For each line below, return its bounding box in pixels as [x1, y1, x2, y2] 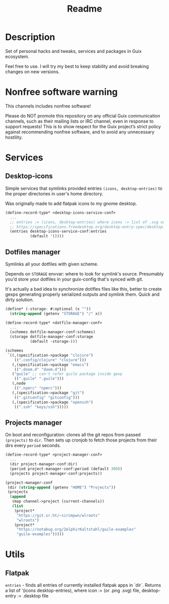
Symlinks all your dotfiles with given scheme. [5, 261, 99, 267]
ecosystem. [5, 53, 30, 60]
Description [5, 31, 55, 43]
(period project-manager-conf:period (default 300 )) [10, 466, 123, 471]
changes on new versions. [5, 69, 60, 75]
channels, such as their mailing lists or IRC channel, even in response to [5, 118, 154, 124]
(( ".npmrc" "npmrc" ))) [14, 386, 62, 391]
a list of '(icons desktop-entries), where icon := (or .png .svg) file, [5, 587, 141, 593]
